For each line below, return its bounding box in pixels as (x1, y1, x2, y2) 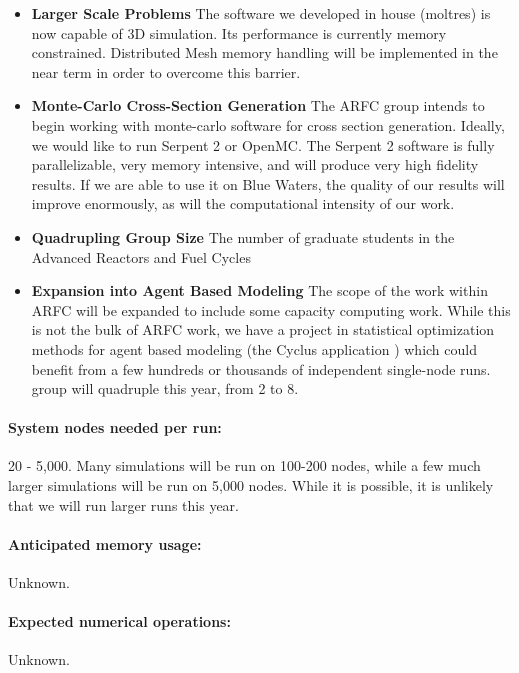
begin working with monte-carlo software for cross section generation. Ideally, (31, 114, 505, 135)
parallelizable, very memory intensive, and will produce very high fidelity (31, 154, 479, 175)
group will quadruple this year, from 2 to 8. (31, 378, 299, 399)
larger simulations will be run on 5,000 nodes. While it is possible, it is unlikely (8, 475, 494, 496)
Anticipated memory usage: (8, 533, 202, 554)
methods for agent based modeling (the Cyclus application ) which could (31, 338, 477, 359)
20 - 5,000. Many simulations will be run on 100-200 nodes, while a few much (8, 455, 481, 476)
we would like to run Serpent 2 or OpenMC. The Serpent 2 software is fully (31, 134, 495, 155)
